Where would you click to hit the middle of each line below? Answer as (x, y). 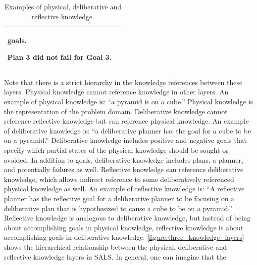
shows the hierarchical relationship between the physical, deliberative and (116, 246)
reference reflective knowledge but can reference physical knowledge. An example (127, 121)
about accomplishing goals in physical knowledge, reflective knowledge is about (124, 227)
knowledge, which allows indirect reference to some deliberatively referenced (119, 179)
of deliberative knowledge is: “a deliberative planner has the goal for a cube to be (128, 130)
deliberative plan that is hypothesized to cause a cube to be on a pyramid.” (118, 208)
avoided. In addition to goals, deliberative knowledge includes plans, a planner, (124, 159)
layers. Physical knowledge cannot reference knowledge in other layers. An (116, 92)
